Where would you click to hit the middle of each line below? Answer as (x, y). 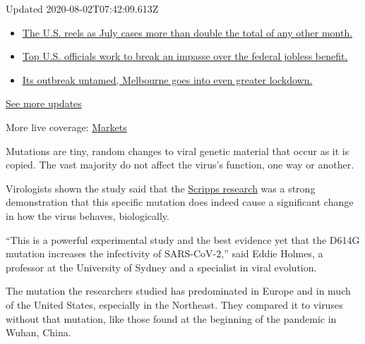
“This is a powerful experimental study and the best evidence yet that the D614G (183, 239)
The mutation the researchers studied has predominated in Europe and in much (178, 291)
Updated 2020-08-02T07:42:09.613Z (82, 8)
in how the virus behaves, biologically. (88, 215)
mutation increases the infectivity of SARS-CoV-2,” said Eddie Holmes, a (164, 253)
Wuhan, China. (38, 332)
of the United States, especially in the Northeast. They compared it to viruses (174, 304)
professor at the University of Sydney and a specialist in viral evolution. (161, 267)
